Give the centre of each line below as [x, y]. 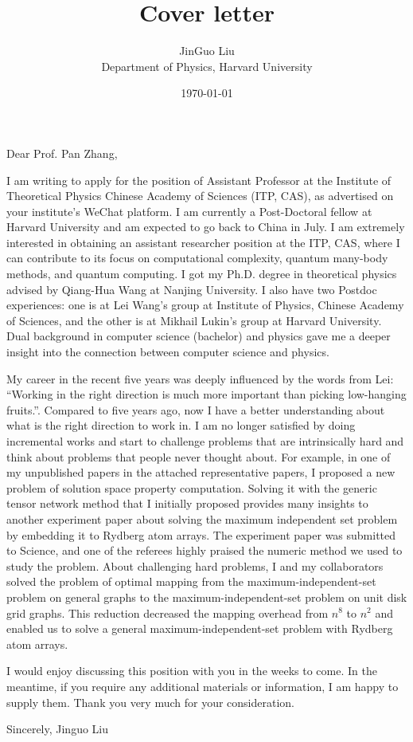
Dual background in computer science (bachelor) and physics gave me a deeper [199, 336]
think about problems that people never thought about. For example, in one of [199, 456]
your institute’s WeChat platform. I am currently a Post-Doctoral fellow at [189, 211]
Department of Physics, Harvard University [207, 66]
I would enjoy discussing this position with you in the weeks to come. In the [192, 671]
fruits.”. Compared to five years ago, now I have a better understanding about [196, 409]
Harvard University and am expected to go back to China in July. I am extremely [206, 227]
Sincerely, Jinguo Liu [58, 729]
